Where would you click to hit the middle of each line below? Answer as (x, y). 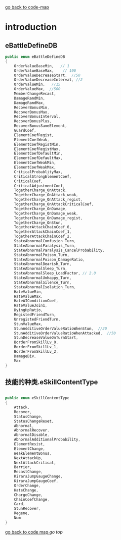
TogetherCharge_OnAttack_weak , (46, 195)
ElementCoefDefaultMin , (39, 154)
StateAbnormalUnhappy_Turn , (43, 278)
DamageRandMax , (30, 103)
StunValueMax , (28, 324)
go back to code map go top (34, 532)
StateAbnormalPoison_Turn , (42, 255)
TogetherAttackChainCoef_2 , (43, 237)
